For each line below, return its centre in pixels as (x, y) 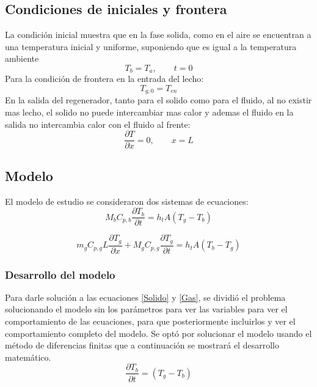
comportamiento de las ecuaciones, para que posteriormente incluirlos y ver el (150, 321)
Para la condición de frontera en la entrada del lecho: (104, 79)
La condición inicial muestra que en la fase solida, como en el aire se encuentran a (158, 35)
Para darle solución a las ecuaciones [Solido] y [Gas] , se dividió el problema (145, 297)
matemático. (28, 357)
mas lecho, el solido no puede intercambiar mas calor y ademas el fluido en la (149, 112)
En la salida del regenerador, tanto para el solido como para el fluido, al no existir (158, 100)
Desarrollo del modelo (60, 274)
